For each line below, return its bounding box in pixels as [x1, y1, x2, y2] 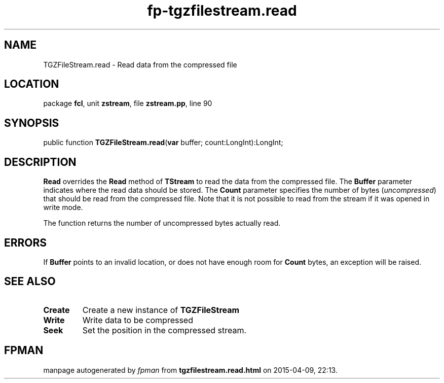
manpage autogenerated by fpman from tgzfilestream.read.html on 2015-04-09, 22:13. [43, 365, 338, 374]
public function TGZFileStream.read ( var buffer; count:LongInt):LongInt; [43, 138, 283, 147]
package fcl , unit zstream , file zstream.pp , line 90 [43, 99, 212, 108]
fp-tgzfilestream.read [147, 2, 297, 19]
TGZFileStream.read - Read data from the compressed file [43, 60, 237, 69]
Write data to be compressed [82, 315, 193, 325]
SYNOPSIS [4, 116, 59, 129]
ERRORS [4, 236, 47, 249]
